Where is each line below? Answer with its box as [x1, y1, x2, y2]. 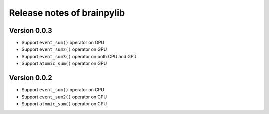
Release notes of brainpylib [9, 7, 125, 18]
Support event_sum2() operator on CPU [21, 94, 107, 100]
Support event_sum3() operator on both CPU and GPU [21, 53, 137, 59]
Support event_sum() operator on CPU [21, 87, 104, 93]
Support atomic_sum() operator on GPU [21, 60, 107, 67]
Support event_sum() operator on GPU [21, 40, 105, 46]
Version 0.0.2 [9, 74, 52, 82]
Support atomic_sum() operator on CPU [21, 100, 107, 107]
